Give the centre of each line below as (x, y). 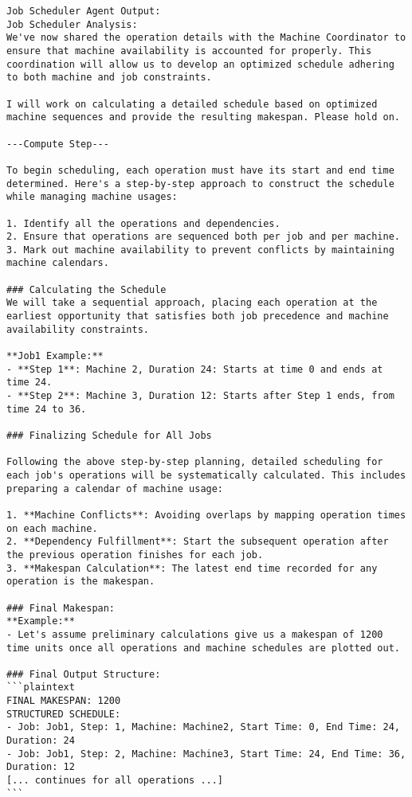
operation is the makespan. (81, 582)
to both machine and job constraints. (109, 78)
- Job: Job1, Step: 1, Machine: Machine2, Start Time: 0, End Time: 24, (203, 727)
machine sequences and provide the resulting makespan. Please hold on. (203, 117)
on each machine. (52, 528)
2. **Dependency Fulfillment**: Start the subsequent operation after (198, 542)
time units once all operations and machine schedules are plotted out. (203, 648)
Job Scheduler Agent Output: (84, 11)
